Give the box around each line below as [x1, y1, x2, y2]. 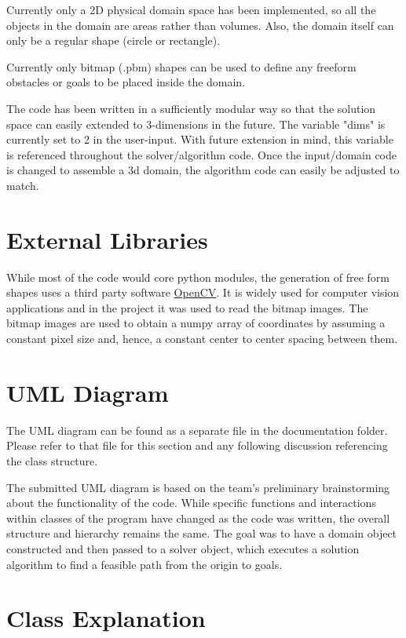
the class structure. [6, 452, 98, 468]
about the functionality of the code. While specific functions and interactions [6, 494, 376, 511]
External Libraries [6, 223, 208, 255]
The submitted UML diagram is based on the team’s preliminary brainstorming [6, 479, 390, 495]
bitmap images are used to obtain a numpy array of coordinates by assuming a [6, 315, 386, 331]
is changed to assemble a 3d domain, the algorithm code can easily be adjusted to [6, 162, 400, 178]
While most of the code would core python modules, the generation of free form [6, 268, 390, 285]
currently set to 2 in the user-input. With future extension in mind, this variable [6, 131, 393, 148]
